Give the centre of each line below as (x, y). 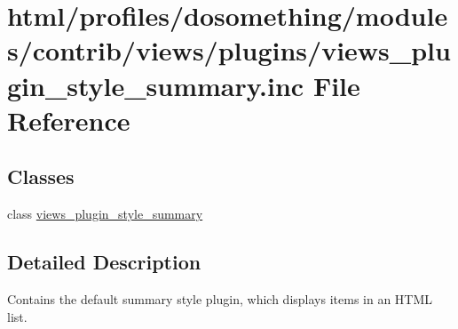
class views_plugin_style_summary (105, 214)
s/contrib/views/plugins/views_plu (229, 50)
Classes (41, 177)
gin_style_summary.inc (156, 85)
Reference (69, 120)
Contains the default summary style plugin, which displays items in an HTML (220, 298)
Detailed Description (104, 262)
